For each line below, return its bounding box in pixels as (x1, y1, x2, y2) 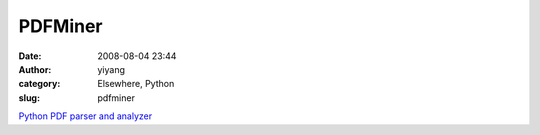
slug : (18, 91, 40, 104)
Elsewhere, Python (97, 78, 175, 90)
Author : (18, 63, 52, 75)
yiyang (97, 63, 125, 75)
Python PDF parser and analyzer (18, 110, 153, 122)
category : (18, 78, 61, 90)
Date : (18, 50, 42, 62)
